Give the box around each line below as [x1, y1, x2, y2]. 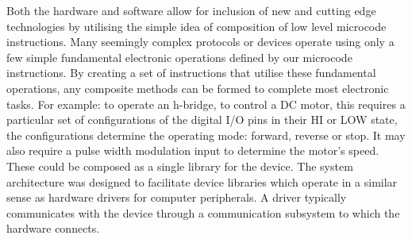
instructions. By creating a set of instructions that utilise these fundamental [6, 64, 376, 81]
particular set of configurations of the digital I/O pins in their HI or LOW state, [6, 111, 398, 128]
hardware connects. [6, 220, 100, 237]
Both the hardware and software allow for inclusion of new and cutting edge [6, 2, 376, 18]
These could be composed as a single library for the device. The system [6, 157, 353, 174]
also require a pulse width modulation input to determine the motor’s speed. [6, 142, 379, 159]
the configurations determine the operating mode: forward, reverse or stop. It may [6, 126, 406, 143]
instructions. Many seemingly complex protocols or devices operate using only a [6, 33, 395, 50]
